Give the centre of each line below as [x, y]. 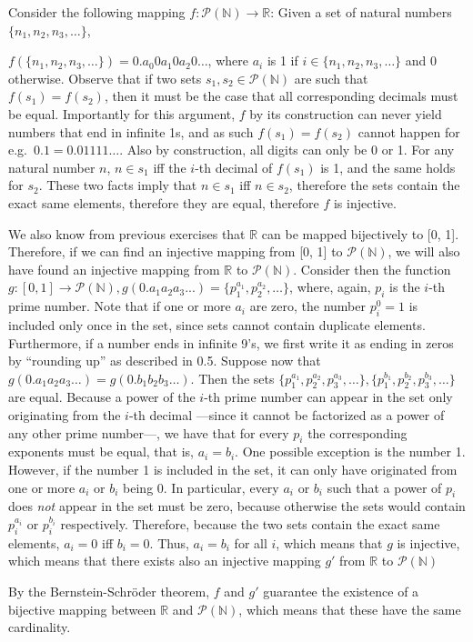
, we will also [424, 251]
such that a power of [384, 487]
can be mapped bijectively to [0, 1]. [360, 233]
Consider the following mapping [97, 12]
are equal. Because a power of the [102, 397]
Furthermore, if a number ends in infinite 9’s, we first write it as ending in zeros [231, 342]
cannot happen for [409, 131]
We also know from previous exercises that [127, 233]
